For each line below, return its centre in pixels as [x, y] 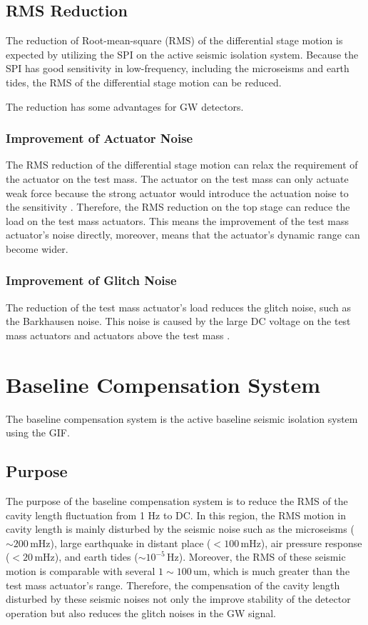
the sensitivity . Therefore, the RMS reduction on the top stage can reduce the [178, 207]
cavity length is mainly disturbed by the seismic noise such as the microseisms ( [180, 529]
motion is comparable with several [81, 571]
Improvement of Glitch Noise [91, 280]
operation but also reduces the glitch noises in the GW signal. [141, 612]
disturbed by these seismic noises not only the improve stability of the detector [178, 599]
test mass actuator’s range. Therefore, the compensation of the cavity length [173, 585]
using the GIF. [38, 432]
